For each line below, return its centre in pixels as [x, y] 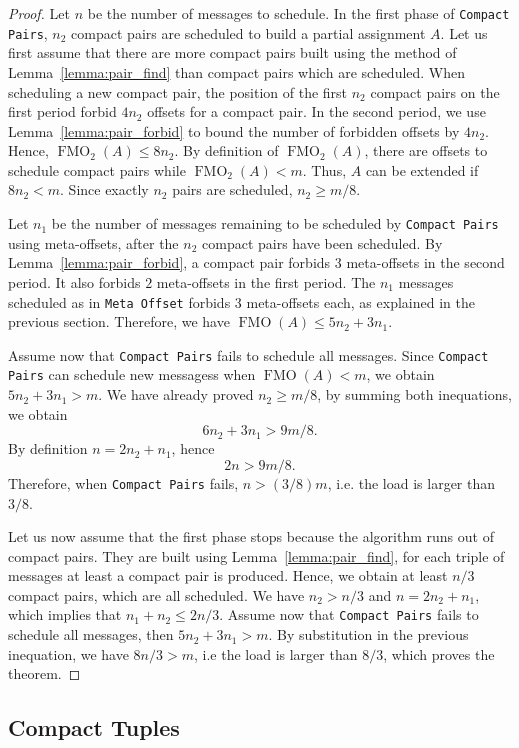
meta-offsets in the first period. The [266, 281]
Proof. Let [39, 13]
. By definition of [226, 150]
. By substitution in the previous [368, 634]
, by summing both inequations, [414, 394]
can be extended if [422, 169]
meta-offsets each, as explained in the [360, 301]
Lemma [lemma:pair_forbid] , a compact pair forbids [169, 262]
